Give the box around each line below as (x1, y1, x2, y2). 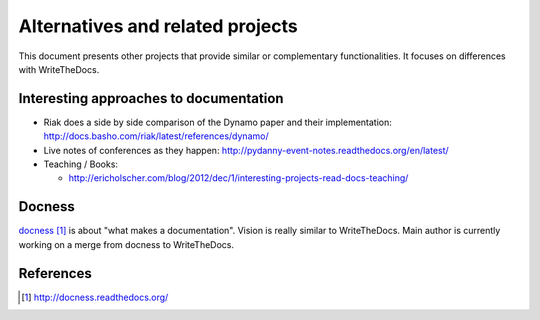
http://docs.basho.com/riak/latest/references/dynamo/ (43, 130, 269, 142)
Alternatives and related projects (18, 15, 299, 37)
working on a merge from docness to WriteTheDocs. (18, 238, 235, 250)
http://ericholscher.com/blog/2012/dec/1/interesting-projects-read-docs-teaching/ (68, 172, 409, 184)
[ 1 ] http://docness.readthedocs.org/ (21, 291, 169, 303)
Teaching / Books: (43, 158, 119, 170)
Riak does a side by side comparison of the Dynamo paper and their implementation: (43, 116, 392, 128)
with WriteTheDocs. (18, 63, 100, 75)
